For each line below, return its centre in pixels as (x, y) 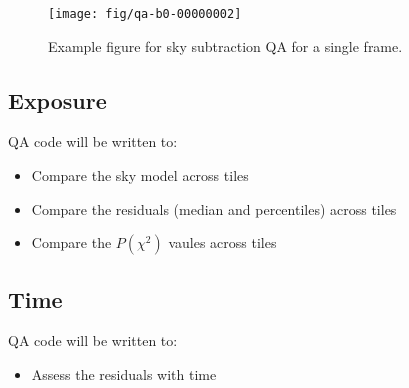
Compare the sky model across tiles (140, 175)
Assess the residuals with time (124, 374)
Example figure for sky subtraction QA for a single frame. (225, 45)
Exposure (57, 99)
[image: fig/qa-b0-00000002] (145, 14)
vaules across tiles (222, 242)
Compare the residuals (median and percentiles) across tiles (214, 208)
